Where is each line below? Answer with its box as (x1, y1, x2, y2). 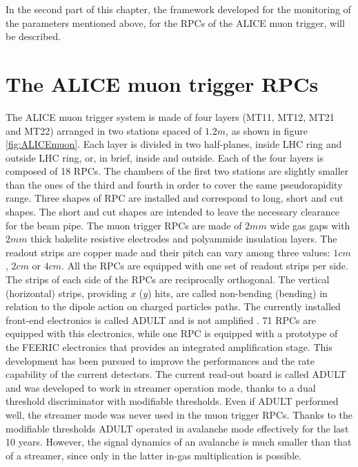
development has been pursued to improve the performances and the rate (6, 353, 315, 368)
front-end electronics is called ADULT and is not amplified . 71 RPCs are (6, 312, 316, 327)
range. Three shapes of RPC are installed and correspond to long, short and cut (6, 191, 344, 205)
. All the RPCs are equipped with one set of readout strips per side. (61, 258, 348, 273)
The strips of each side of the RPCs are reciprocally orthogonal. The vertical (6, 272, 330, 287)
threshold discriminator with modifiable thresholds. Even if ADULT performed (6, 394, 339, 408)
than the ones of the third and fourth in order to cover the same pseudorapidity (6, 177, 343, 191)
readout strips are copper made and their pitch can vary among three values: (6, 245, 330, 259)
